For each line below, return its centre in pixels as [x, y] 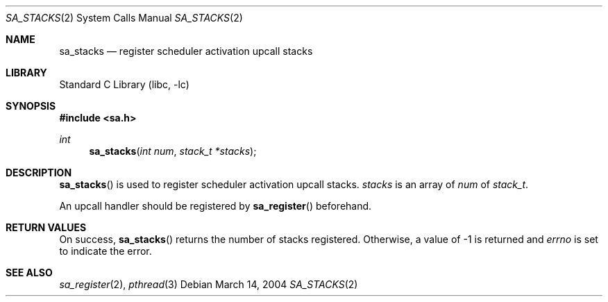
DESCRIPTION [39, 173]
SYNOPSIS [31, 106]
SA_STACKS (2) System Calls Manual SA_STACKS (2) [124, 18]
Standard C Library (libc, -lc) [124, 84]
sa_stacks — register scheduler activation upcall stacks [186, 51]
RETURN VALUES [46, 227]
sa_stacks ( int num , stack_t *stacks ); [173, 151]
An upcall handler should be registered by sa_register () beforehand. [216, 206]
